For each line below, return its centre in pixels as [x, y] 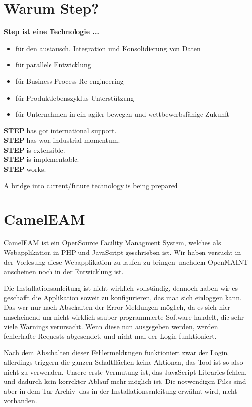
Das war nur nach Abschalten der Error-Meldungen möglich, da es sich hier [117, 307]
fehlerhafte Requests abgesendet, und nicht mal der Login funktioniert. [110, 336]
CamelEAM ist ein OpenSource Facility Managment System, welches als [113, 242]
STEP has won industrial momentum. [62, 140]
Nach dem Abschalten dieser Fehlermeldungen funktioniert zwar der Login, [117, 352]
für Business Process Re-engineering [69, 81]
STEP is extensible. [35, 149]
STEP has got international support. [60, 130]
